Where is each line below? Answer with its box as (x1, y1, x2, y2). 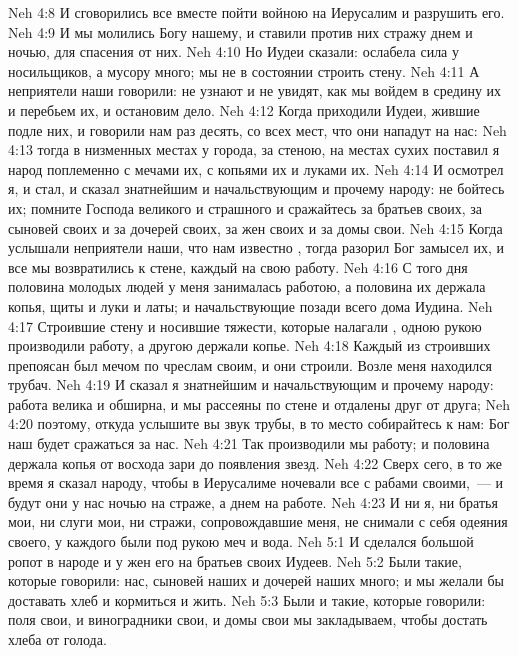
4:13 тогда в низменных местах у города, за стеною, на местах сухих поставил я (8, 139, 500, 160)
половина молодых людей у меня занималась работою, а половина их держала (8, 276, 486, 297)
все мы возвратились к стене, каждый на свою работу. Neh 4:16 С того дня (8, 256, 468, 277)
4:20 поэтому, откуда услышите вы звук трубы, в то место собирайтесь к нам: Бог (8, 413, 510, 434)
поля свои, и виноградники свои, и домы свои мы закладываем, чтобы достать (8, 609, 488, 630)
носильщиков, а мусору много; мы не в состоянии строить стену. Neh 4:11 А (8, 60, 480, 81)
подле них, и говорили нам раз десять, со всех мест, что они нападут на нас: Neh (8, 119, 507, 140)
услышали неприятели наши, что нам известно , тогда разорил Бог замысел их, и (8, 237, 505, 258)
